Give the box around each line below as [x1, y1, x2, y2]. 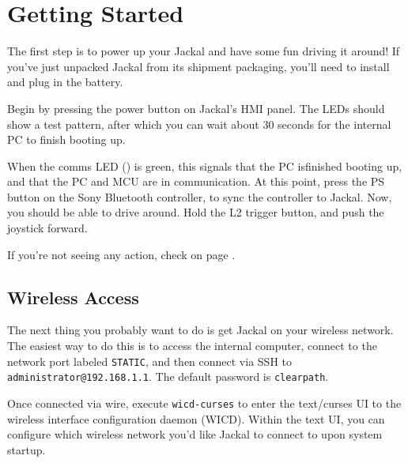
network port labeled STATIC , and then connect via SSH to [7, 352, 292, 369]
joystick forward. [7, 220, 88, 236]
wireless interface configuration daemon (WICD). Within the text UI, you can [7, 410, 385, 427]
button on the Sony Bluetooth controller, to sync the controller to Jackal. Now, [7, 188, 392, 205]
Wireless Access [7, 284, 139, 309]
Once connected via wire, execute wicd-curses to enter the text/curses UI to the [7, 394, 402, 411]
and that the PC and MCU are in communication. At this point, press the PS [7, 173, 385, 190]
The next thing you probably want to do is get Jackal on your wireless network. [7, 322, 394, 338]
